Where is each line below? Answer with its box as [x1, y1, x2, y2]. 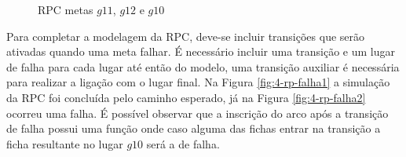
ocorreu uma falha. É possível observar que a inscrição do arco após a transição [6, 104, 389, 121]
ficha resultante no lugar [6, 135, 123, 152]
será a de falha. [146, 135, 220, 152]
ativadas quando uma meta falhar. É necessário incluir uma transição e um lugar [6, 43, 395, 60]
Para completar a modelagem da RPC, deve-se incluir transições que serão [6, 27, 365, 44]
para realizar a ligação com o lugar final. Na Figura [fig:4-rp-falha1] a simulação [6, 74, 390, 90]
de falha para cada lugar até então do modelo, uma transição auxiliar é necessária [6, 58, 400, 75]
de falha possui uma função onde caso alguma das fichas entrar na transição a [6, 120, 381, 137]
